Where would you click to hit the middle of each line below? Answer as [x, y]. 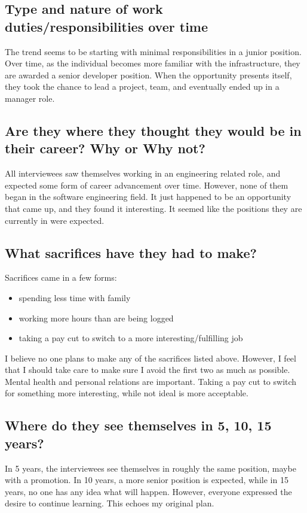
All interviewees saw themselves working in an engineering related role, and [143, 173]
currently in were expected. [55, 220]
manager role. [30, 98]
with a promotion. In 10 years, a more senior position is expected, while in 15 [147, 480]
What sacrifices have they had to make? [131, 252]
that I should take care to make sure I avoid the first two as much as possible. [148, 370]
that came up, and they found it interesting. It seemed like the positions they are [153, 208]
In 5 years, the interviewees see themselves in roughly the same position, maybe [151, 468]
